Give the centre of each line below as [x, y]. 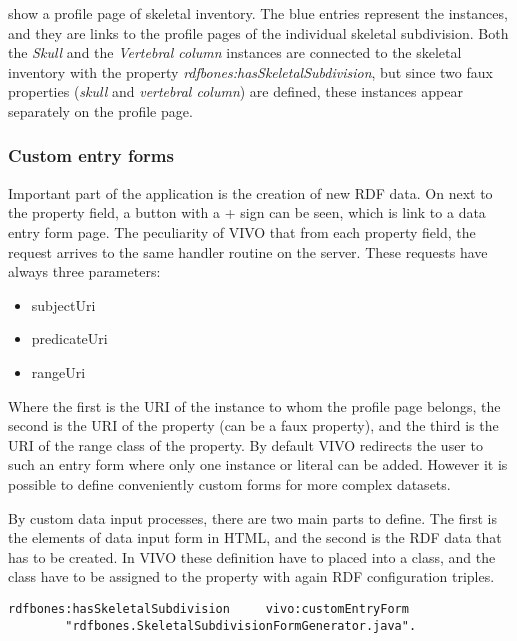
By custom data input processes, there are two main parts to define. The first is [252, 517]
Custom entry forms [91, 155]
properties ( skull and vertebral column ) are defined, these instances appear [235, 91]
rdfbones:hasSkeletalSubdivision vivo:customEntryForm [208, 608]
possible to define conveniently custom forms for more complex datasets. [229, 483]
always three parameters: [84, 271]
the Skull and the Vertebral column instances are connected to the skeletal [235, 52]
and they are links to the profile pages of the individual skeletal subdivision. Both [258, 32]
